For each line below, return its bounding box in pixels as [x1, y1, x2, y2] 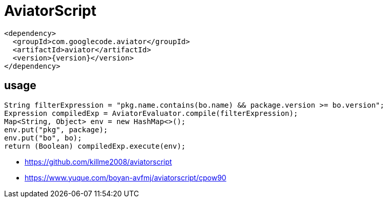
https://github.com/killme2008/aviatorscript [25, 157, 172, 166]
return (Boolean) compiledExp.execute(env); [4, 142, 186, 150]
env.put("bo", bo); [4, 133, 82, 142]
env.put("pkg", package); [4, 125, 108, 134]
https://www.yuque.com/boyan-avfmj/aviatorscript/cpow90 [25, 173, 227, 182]
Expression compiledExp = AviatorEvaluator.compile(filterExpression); [4, 109, 298, 117]
